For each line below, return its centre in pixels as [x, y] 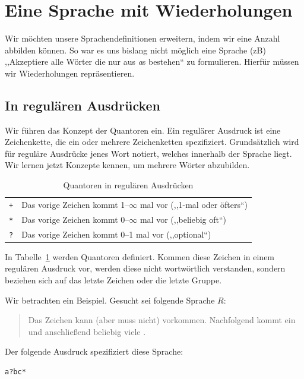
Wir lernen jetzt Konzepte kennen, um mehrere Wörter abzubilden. [127, 165]
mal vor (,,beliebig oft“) [183, 219]
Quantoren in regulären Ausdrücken [128, 185]
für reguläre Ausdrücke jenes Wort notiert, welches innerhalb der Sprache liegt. [148, 153]
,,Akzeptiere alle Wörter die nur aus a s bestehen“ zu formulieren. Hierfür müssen [152, 61]
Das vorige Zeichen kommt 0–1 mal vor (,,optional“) [116, 234]
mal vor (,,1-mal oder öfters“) [194, 204]
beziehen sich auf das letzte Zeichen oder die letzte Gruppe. [113, 280]
